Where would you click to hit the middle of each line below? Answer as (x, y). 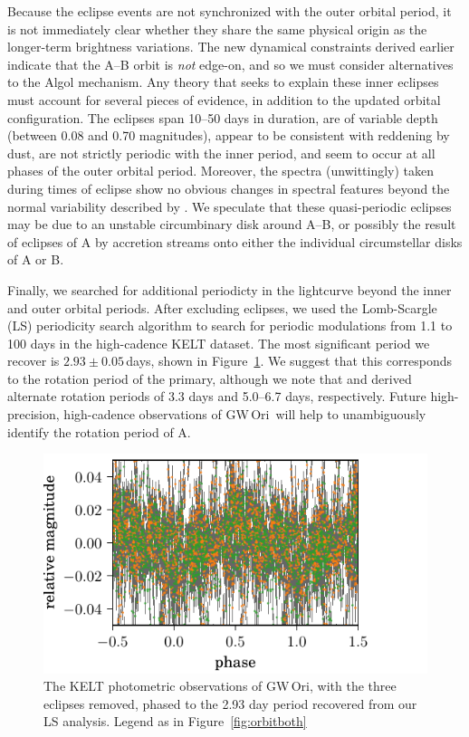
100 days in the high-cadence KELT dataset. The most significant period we (219, 343)
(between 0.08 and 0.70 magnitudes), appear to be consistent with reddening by (229, 135)
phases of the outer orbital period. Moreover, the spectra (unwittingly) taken (221, 171)
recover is (33, 361)
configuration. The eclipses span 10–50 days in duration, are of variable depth (223, 117)
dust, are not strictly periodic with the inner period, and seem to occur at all (221, 153)
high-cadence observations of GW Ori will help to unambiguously (245, 414)
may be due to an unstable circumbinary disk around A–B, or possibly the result (232, 224)
